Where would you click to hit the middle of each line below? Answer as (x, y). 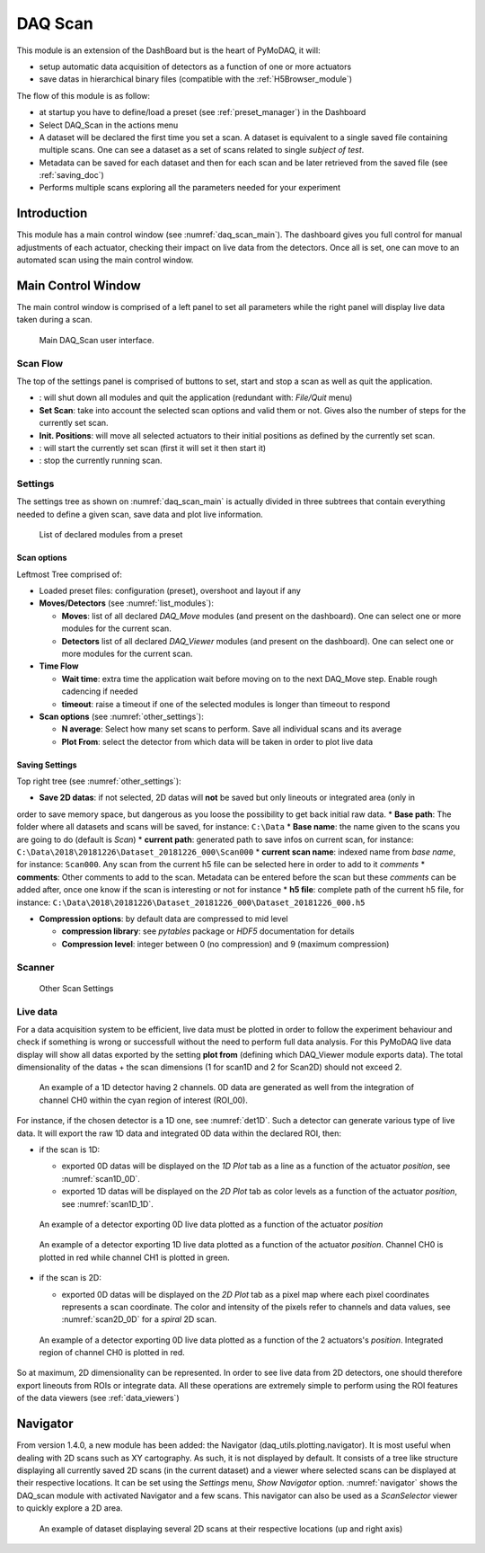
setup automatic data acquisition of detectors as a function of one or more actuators (195, 67)
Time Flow (59, 666)
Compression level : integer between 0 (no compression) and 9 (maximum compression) (225, 944)
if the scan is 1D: (70, 1149)
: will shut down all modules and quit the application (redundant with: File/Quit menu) (196, 398)
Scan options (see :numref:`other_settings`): (121, 716)
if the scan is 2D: (71, 1278)
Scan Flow (40, 363)
